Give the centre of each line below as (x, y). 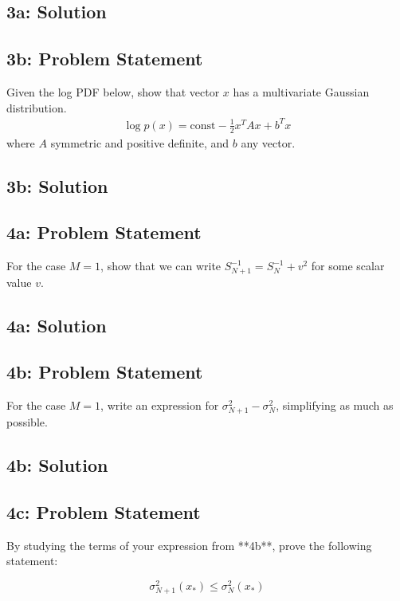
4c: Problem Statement (104, 512)
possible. (27, 422)
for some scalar (348, 266)
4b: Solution (57, 465)
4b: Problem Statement (105, 372)
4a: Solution (57, 325)
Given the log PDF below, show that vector (113, 91)
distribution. (37, 107)
